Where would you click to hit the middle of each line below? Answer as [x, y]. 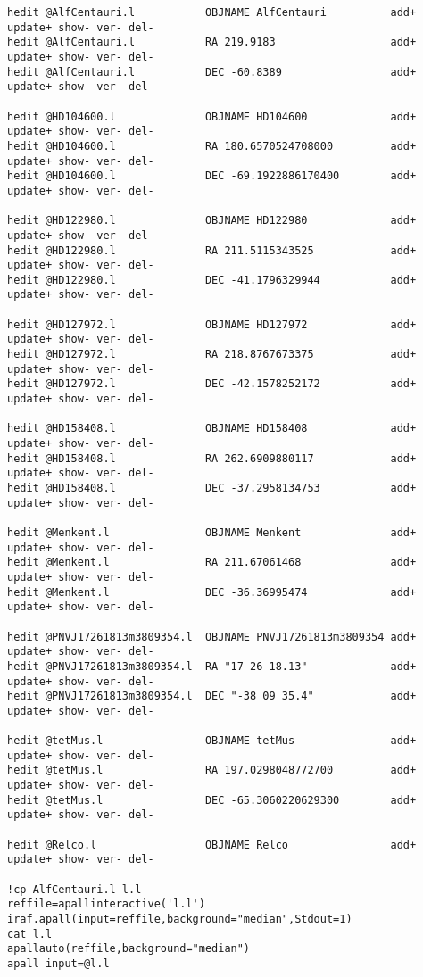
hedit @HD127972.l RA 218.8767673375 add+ [212, 355]
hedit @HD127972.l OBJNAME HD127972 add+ [212, 324]
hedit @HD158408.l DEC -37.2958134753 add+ [212, 488]
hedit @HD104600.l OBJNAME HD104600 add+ [212, 116]
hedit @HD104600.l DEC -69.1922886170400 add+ [212, 176]
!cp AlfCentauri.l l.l [75, 889]
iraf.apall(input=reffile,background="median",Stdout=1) [180, 919]
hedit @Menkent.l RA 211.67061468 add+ [212, 563]
